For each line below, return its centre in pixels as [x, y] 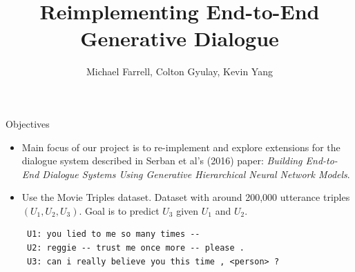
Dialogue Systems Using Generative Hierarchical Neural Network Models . [196, 174]
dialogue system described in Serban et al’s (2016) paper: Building [162, 161]
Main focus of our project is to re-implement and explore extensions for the [181, 147]
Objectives [28, 123]
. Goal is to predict [119, 210]
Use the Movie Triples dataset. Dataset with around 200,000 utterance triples [186, 197]
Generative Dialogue [180, 38]
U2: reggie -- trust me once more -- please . [135, 248]
